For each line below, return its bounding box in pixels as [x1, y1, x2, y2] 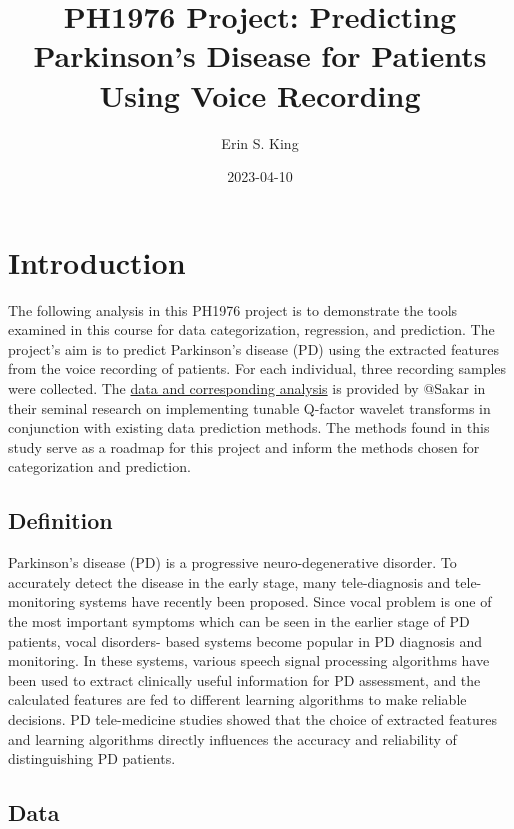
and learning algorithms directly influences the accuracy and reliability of [8, 728, 457, 749]
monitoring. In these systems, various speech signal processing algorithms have [8, 650, 490, 671]
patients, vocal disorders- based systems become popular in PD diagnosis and [8, 630, 483, 651]
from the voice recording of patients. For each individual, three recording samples [8, 358, 507, 379]
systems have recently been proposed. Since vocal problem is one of [79, 591, 492, 612]
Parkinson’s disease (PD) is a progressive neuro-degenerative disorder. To [8, 552, 457, 573]
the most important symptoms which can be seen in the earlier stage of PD [8, 610, 470, 631]
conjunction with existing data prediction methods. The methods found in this [8, 417, 490, 438]
